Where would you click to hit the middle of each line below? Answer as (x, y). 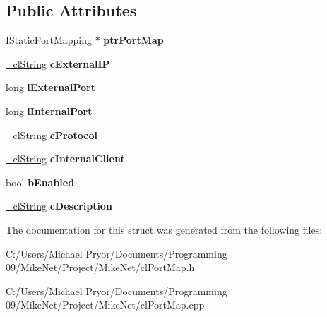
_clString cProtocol (52, 134)
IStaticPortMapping (49, 40)
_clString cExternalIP (58, 63)
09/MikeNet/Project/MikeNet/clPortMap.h (100, 267)
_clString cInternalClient (65, 158)
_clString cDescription (59, 206)
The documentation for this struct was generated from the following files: (164, 229)
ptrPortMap (133, 40)
